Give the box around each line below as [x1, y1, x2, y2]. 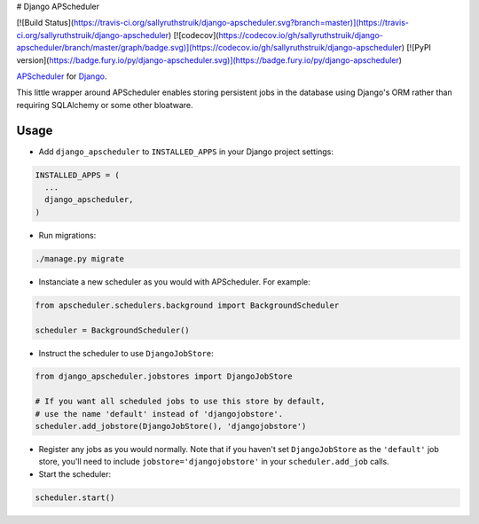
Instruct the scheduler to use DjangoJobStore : [38, 348, 215, 358]
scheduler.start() [35, 492, 115, 503]
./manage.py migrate [35, 254, 124, 263]
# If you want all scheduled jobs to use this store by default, [35, 396, 326, 407]
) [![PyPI [401, 43, 432, 53]
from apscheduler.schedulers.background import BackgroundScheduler [35, 300, 340, 310]
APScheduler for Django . [16, 71, 107, 82]
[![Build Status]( [16, 18, 75, 28]
